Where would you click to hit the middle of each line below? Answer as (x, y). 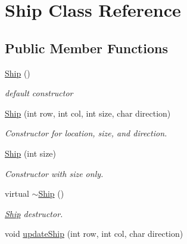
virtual (17, 193)
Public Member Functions (86, 48)
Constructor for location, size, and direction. (86, 133)
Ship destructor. (34, 213)
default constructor (39, 93)
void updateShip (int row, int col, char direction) (94, 234)
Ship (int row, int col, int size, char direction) (88, 113)
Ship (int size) (31, 153)
